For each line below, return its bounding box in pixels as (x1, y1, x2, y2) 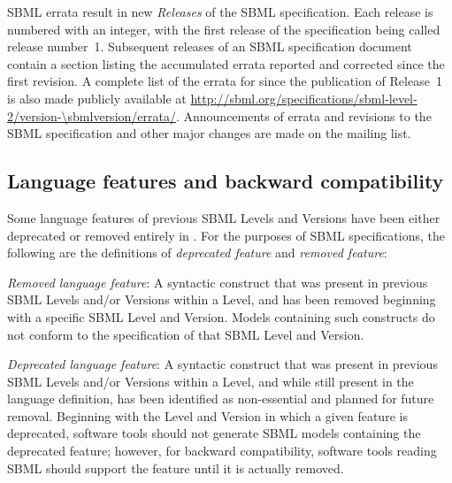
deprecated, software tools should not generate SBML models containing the (7, 424, 421, 442)
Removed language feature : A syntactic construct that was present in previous (7, 272, 428, 291)
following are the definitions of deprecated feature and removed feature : (7, 243, 387, 262)
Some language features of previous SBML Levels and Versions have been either (7, 208, 441, 226)
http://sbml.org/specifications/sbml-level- (190, 88, 418, 107)
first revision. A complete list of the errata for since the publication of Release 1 (7, 72, 442, 90)
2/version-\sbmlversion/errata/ (7, 106, 176, 125)
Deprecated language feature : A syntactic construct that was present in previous (7, 355, 438, 373)
